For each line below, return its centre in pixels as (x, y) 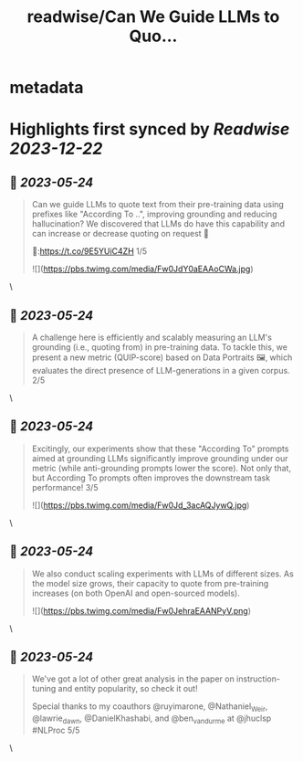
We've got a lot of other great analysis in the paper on (133, 679)
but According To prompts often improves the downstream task (151, 478)
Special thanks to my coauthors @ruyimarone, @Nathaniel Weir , (150, 708)
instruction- (258, 679)
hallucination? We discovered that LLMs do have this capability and (158, 224)
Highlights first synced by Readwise (150, 129)
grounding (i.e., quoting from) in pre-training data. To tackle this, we (159, 347)
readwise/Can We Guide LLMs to (153, 17)
